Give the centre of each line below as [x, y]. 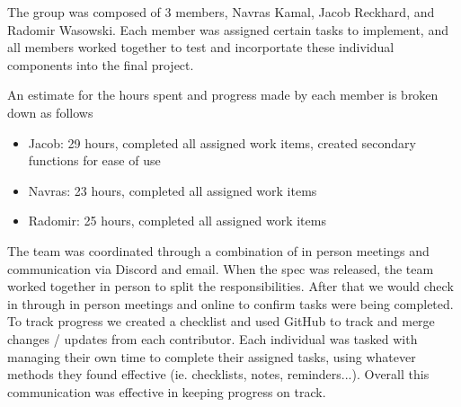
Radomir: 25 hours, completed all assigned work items [177, 221]
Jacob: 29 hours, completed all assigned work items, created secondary [222, 142]
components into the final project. [101, 64]
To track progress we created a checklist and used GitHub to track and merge [221, 321]
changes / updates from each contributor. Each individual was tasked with [213, 338]
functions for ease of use [94, 160]
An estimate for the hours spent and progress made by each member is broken [223, 95]
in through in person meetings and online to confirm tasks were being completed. [230, 303]
